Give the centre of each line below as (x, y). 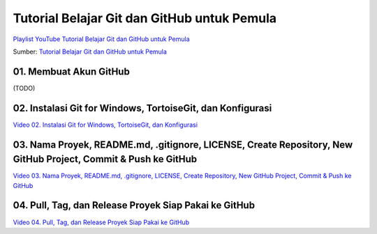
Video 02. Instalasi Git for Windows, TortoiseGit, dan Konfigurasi (105, 125)
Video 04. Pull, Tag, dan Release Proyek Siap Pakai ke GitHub (101, 222)
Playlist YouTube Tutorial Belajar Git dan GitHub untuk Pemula (101, 39)
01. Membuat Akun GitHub (72, 71)
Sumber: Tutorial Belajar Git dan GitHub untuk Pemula (90, 52)
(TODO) (24, 88)
